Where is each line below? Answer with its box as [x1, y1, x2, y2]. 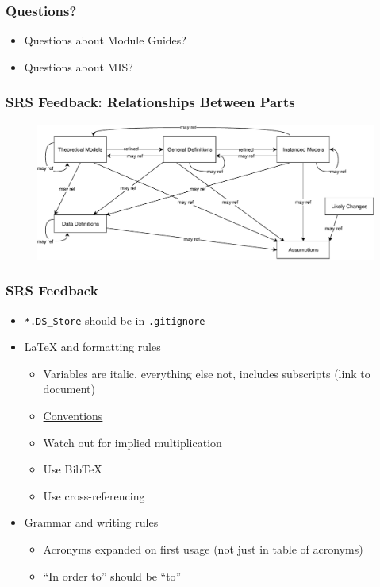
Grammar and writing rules [24, 514, 159, 531]
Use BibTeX [43, 461, 102, 477]
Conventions [43, 407, 103, 424]
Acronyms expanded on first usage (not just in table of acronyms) [43, 541, 363, 558]
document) [43, 380, 95, 397]
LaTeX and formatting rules [24, 338, 161, 355]
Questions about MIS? [24, 58, 133, 75]
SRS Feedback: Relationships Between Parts [6, 92, 295, 112]
